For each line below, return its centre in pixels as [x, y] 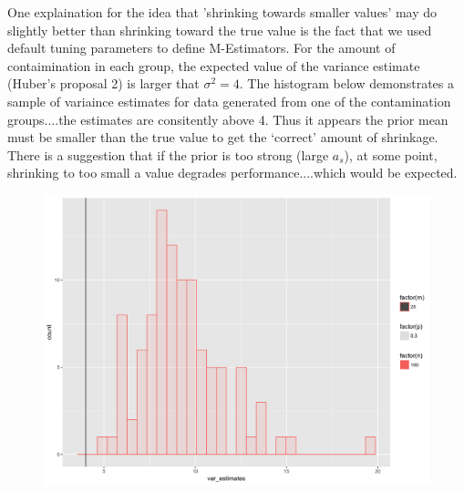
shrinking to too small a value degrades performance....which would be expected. [232, 173]
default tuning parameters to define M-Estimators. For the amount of [201, 48]
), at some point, [391, 154]
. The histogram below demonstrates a [346, 83]
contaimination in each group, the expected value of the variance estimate [214, 65]
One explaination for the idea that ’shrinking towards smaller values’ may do [222, 12]
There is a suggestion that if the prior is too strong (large [168, 154]
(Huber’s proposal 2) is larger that [103, 83]
